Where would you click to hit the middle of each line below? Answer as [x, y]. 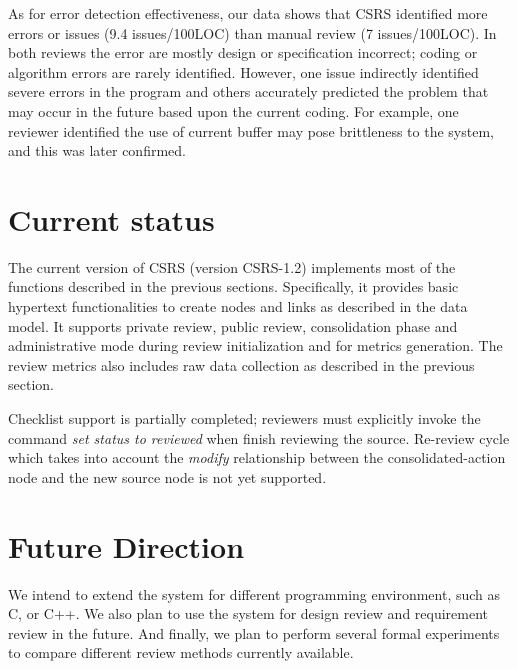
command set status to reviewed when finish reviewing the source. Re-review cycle [259, 437]
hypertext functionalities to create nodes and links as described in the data [238, 306]
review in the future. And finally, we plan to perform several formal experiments [254, 632]
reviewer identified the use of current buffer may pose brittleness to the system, [251, 130]
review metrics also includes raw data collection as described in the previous [241, 364]
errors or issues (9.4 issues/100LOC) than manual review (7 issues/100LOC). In [252, 32]
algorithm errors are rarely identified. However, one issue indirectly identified [243, 71]
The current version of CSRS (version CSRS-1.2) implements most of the [232, 266]
